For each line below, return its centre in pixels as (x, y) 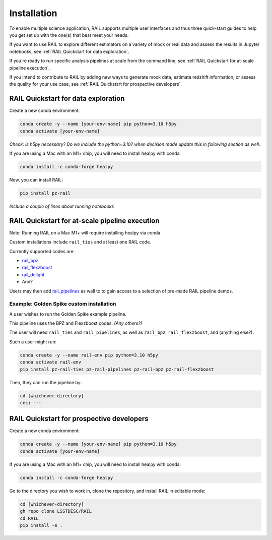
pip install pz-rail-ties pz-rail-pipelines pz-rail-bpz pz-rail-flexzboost (117, 369)
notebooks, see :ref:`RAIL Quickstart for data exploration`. (69, 51)
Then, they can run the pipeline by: (46, 382)
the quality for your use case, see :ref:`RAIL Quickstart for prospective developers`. (96, 84)
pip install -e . (41, 525)
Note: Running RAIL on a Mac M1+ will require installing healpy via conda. (85, 232)
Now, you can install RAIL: (36, 179)
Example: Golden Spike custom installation (63, 304)
